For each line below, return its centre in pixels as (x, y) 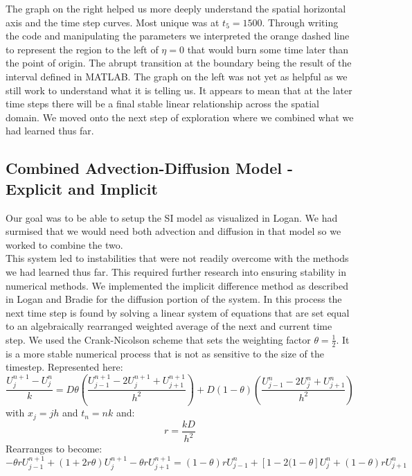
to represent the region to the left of (82, 49)
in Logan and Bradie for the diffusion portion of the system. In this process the (174, 299)
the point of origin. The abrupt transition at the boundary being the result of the (179, 63)
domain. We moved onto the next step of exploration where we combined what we (180, 117)
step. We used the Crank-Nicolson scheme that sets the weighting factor (158, 339)
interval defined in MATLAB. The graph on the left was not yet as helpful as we (177, 76)
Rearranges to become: (54, 449)
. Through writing (300, 22)
